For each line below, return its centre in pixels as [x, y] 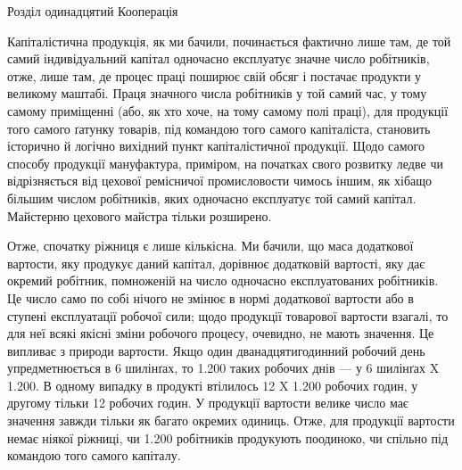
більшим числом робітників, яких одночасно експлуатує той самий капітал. [212, 198]
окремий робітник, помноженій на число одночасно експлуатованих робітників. [223, 280]
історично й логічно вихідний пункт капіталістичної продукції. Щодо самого [216, 146]
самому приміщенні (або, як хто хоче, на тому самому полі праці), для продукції [228, 110]
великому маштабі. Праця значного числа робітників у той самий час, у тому [217, 93]
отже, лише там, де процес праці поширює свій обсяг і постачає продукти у [214, 75]
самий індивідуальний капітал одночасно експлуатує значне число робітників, [219, 58]
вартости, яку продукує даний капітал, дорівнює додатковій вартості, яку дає [216, 263]
